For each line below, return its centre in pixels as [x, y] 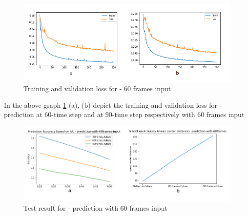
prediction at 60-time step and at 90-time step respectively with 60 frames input [124, 114]
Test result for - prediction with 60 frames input [95, 207]
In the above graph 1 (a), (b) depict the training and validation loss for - [113, 105]
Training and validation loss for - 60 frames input [97, 88]
